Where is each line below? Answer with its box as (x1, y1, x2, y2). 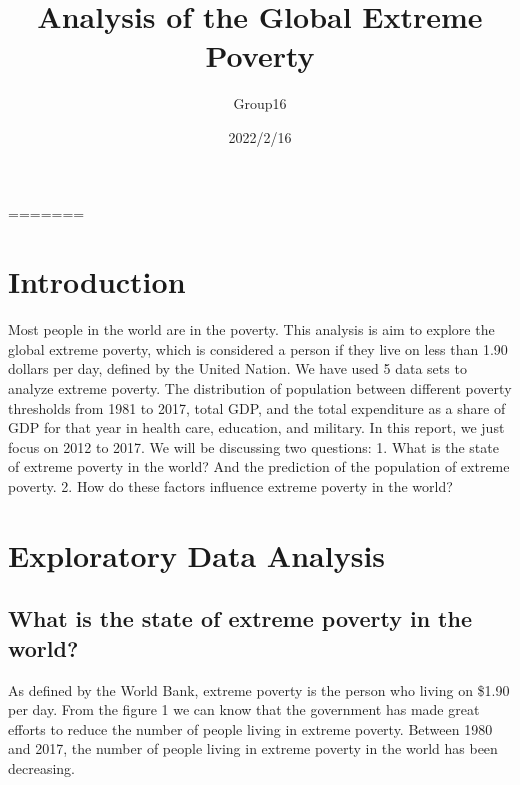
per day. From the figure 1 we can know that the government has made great (8, 699, 480, 720)
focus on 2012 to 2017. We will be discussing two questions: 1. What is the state (8, 436, 499, 457)
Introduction (8, 261, 186, 302)
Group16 (233, 93, 287, 114)
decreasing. (8, 757, 76, 778)
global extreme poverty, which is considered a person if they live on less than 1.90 (8, 338, 508, 359)
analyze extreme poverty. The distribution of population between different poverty (8, 378, 512, 398)
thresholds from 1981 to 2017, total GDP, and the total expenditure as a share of (8, 397, 506, 418)
